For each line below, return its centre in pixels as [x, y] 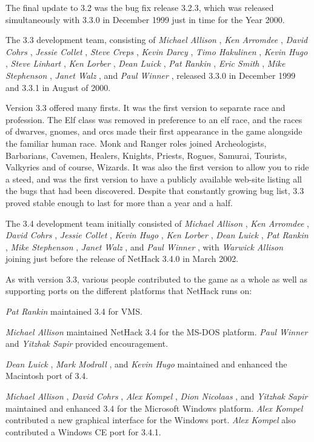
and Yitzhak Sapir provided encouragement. [87, 343]
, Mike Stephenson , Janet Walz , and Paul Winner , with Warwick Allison [145, 246]
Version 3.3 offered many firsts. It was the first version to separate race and [145, 108]
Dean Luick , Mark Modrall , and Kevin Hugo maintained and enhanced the [146, 363]
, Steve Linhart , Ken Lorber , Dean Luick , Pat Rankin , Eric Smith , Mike [145, 63]
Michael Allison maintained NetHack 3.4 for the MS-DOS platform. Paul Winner [157, 331]
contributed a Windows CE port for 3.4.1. [83, 431]
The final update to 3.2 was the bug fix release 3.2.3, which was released [140, 7]
